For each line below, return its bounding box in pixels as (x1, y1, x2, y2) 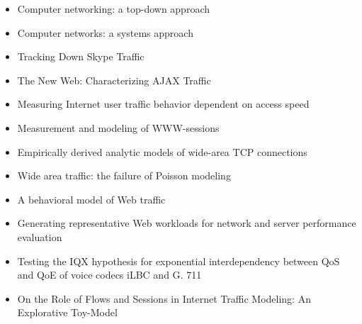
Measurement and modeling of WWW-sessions (17, 120, 220, 135)
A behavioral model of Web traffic (17, 191, 166, 206)
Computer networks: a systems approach (17, 25, 193, 40)
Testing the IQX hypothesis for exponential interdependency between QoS (17, 253, 340, 268)
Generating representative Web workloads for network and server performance (17, 216, 356, 230)
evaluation (17, 229, 62, 244)
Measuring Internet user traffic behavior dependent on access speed (17, 96, 310, 111)
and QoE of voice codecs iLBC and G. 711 (17, 267, 202, 282)
